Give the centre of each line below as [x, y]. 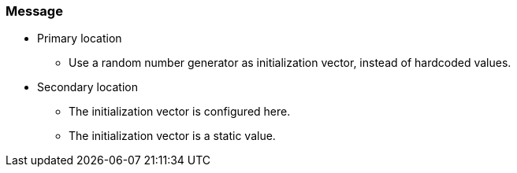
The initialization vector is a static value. [172, 136]
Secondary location [87, 87]
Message [34, 11]
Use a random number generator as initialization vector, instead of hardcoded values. [290, 63]
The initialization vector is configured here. [180, 112]
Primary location [80, 39]
